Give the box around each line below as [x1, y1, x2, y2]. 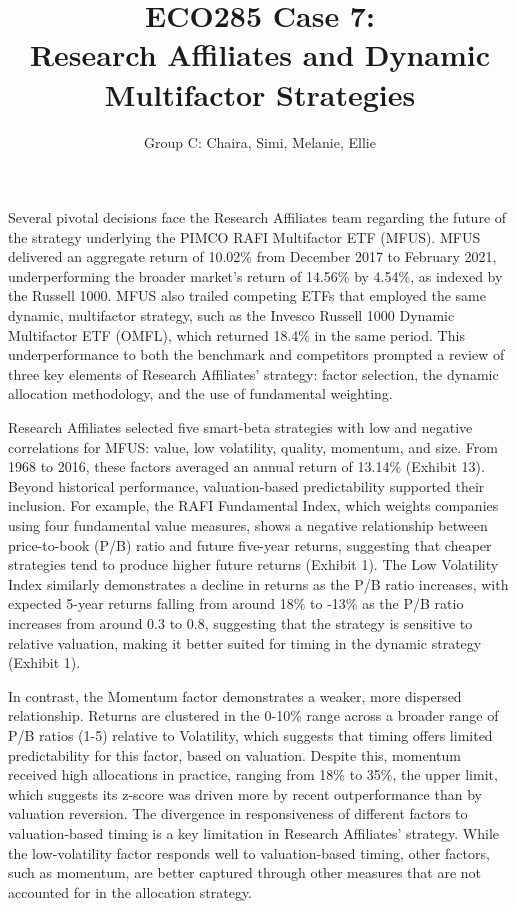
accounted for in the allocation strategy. [8, 881, 253, 902]
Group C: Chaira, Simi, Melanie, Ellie [144, 131, 376, 152]
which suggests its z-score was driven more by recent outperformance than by [8, 783, 482, 804]
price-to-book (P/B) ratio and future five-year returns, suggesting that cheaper [8, 534, 492, 555]
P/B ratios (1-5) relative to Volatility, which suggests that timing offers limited [8, 724, 493, 745]
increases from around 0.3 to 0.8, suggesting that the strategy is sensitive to [8, 612, 473, 633]
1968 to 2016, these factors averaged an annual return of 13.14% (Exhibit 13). [8, 456, 485, 477]
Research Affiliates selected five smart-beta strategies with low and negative [8, 417, 473, 438]
